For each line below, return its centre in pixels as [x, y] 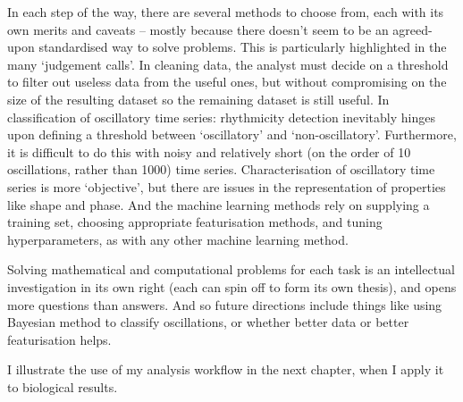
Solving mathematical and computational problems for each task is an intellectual [231, 269]
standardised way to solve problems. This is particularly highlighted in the [243, 47]
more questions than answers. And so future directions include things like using [225, 304]
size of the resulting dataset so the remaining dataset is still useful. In [198, 99]
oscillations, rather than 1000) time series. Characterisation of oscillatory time [221, 169]
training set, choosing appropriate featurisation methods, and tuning [195, 222]
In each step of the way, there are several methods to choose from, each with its [226, 12]
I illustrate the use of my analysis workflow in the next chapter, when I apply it [226, 369]
